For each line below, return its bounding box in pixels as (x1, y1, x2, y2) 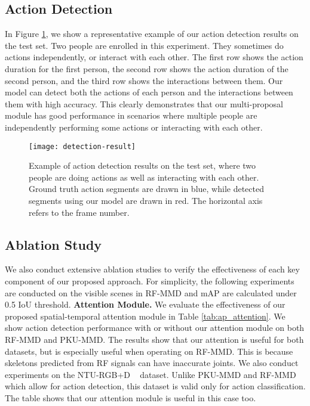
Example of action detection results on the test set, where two (29, 159, 256, 172)
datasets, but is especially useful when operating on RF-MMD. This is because (5, 345, 293, 357)
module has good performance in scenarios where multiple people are (5, 109, 257, 122)
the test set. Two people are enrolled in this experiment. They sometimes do (5, 39, 284, 51)
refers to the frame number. (29, 206, 130, 218)
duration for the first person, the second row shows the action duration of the (5, 62, 288, 75)
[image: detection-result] (29, 142, 136, 151)
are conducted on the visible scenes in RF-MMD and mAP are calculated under (5, 286, 297, 299)
